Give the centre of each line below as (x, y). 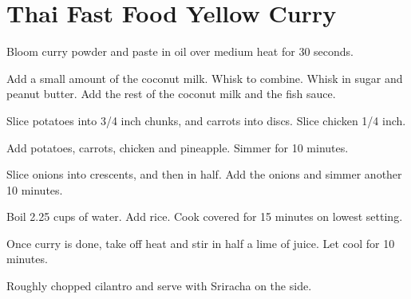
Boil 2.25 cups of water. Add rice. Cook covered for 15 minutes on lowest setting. (205, 216)
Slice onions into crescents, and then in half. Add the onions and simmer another (204, 174)
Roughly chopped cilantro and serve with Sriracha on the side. (159, 286)
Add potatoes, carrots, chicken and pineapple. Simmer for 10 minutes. (178, 147)
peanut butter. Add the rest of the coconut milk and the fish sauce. (171, 94)
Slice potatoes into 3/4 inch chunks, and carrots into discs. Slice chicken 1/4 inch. (206, 120)
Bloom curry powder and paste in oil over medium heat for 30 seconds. (180, 51)
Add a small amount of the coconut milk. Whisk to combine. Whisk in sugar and (205, 78)
